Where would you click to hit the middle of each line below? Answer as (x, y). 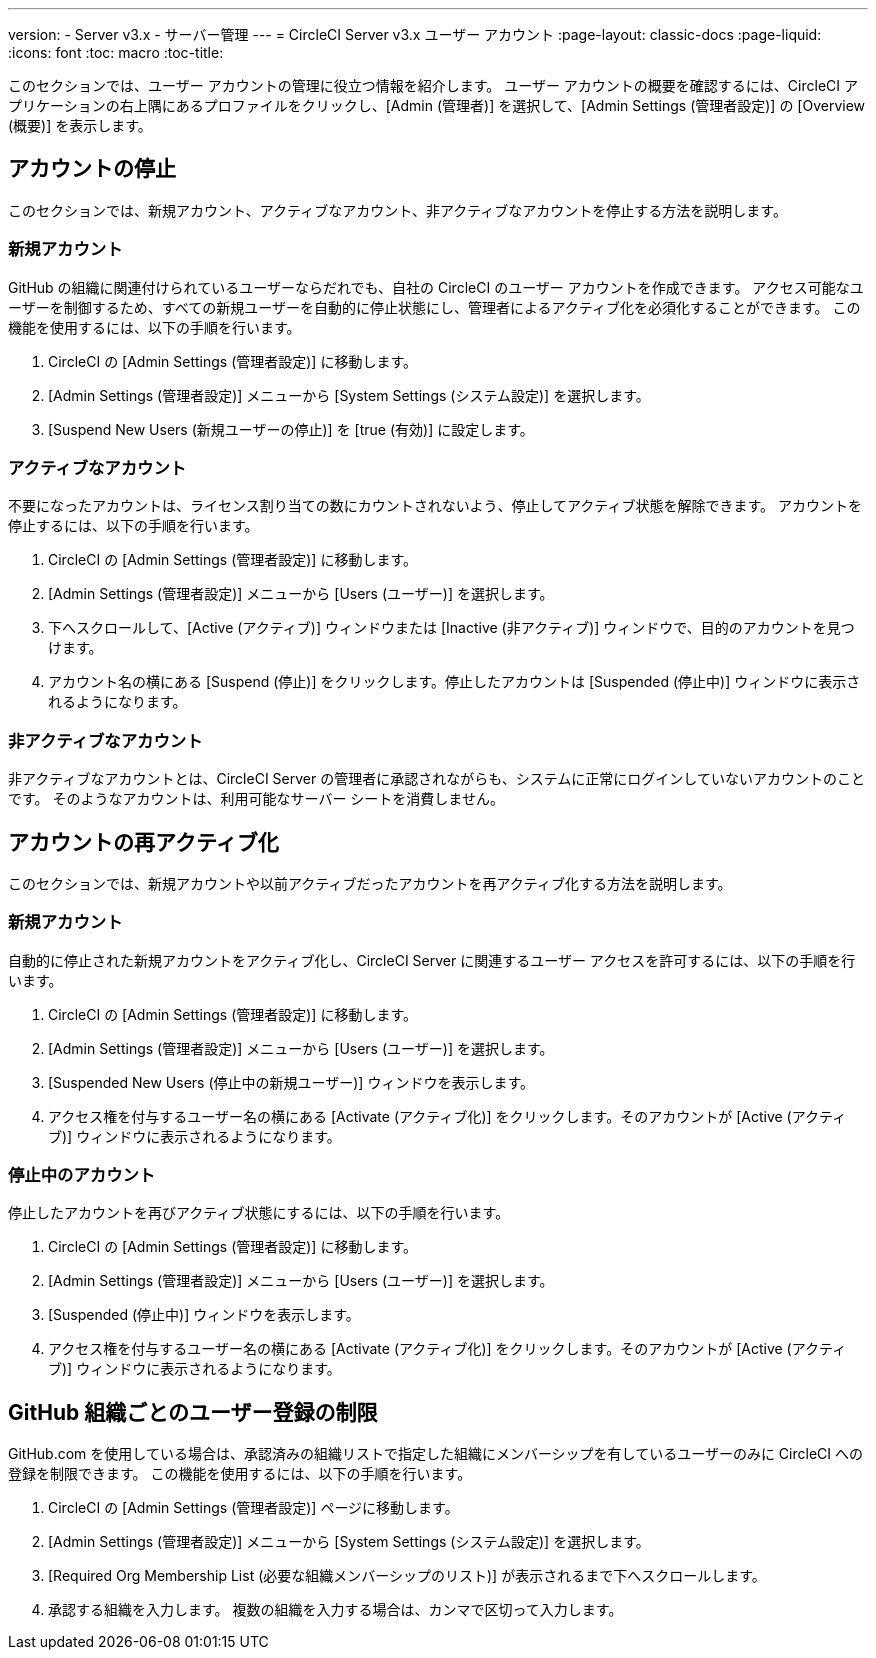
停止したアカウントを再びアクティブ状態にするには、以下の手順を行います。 (259, 1213)
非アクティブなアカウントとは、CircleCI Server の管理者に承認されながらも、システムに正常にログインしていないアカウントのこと (436, 779)
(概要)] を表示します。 (80, 125)
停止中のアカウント (82, 1175)
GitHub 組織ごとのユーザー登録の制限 (193, 1412)
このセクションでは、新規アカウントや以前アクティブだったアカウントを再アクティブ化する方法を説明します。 (370, 883)
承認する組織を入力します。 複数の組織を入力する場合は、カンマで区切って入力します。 (335, 1610)
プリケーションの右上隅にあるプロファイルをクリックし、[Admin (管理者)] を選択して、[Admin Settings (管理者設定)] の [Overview (437, 105)
